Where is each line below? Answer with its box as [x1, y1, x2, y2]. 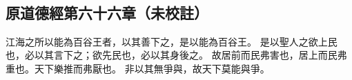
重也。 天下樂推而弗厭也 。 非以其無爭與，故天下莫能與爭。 [6, 61, 270, 75]
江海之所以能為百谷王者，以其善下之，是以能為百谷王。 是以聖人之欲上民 [6, 34, 338, 48]
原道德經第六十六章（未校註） [6, 1, 208, 23]
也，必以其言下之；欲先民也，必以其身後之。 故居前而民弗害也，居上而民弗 [6, 48, 347, 62]
